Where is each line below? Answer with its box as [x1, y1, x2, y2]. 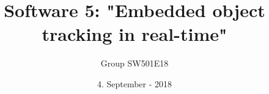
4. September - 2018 [97, 77, 172, 90]
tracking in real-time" [42, 21, 227, 46]
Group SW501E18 [100, 57, 169, 70]
